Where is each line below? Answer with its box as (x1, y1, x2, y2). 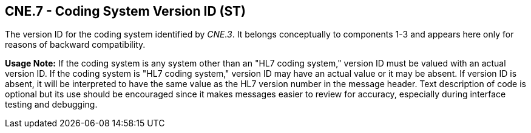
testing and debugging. (5, 99, 98, 110)
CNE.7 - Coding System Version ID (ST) (5, 4, 246, 19)
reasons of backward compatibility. (5, 39, 146, 50)
